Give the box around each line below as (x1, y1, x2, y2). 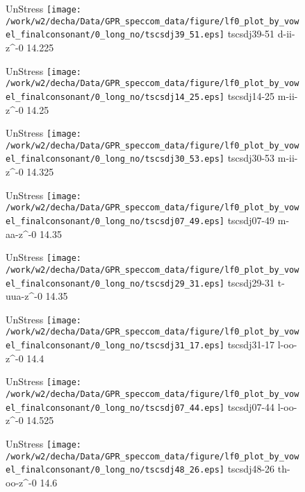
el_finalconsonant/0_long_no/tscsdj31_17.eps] (6, 341, 224, 351)
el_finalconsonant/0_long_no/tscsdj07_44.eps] (6, 402, 224, 413)
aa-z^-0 (6, 226, 37, 241)
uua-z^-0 (6, 289, 42, 303)
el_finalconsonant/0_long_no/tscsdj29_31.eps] (6, 278, 224, 289)
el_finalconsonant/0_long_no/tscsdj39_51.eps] (6, 30, 224, 40)
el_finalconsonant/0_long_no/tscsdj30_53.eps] (6, 154, 224, 164)
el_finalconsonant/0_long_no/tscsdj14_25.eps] (6, 92, 224, 102)
